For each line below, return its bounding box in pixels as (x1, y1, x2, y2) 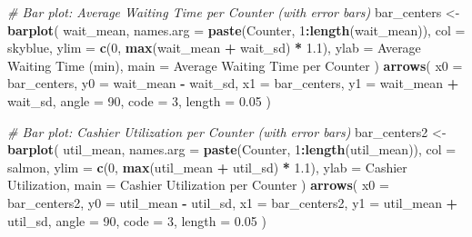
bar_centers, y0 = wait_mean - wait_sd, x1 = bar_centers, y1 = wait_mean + (7, 74, 459, 93)
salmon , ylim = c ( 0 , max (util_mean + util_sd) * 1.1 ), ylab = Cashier (7, 157, 407, 176)
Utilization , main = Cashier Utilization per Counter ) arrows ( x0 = (7, 175, 389, 194)
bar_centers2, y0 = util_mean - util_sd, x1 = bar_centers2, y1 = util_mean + (7, 193, 458, 212)
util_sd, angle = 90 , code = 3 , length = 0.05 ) (7, 211, 266, 230)
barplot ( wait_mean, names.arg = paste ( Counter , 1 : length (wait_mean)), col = (7, 20, 466, 39)
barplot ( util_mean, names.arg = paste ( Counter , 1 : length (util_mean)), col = (7, 140, 457, 159)
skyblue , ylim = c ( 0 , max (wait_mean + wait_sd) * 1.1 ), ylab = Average (7, 38, 421, 57)
